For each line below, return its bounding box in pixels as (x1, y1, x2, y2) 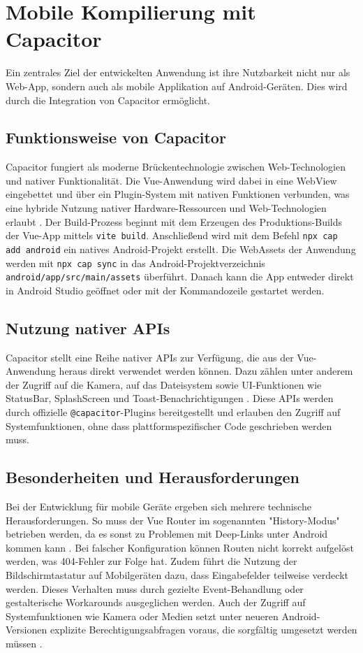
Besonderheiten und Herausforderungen (6, 466, 299, 488)
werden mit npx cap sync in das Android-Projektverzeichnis (6, 255, 265, 270)
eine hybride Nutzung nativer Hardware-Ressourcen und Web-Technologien (6, 201, 327, 215)
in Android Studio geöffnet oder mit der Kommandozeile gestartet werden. (6, 282, 325, 297)
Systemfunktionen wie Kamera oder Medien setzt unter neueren (6, 608, 279, 623)
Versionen (6, 622, 47, 637)
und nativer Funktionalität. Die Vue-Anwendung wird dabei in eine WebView (6, 173, 337, 187)
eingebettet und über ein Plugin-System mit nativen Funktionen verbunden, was (6, 187, 350, 201)
